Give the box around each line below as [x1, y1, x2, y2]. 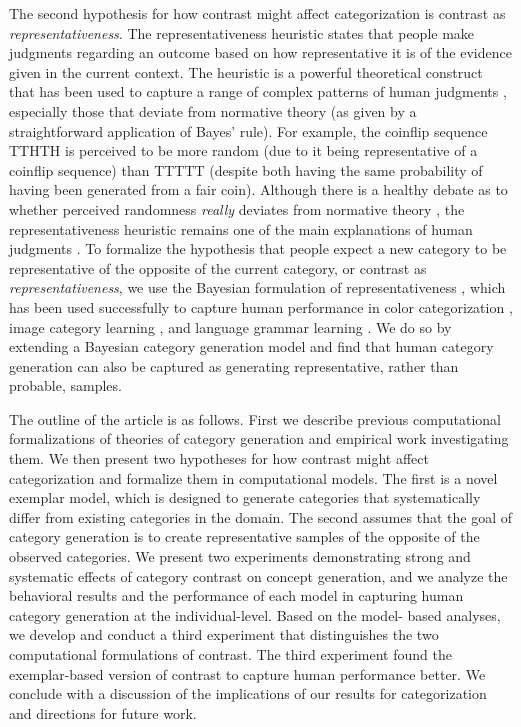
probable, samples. [9, 375, 122, 396]
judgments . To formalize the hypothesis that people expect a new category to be [9, 238, 507, 259]
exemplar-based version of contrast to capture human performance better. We [9, 663, 486, 684]
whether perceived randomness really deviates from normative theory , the [9, 198, 465, 219]
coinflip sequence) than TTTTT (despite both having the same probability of [9, 159, 483, 180]
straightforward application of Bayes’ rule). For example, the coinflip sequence [9, 120, 488, 141]
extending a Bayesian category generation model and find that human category [9, 336, 494, 357]
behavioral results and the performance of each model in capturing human [9, 585, 464, 606]
